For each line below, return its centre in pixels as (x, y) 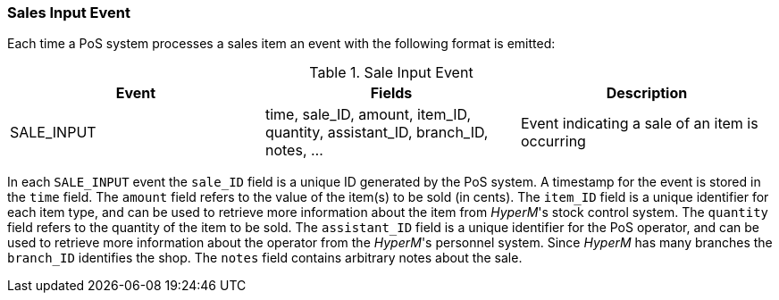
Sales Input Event (69, 12)
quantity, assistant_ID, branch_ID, (377, 133)
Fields (391, 93)
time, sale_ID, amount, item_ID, (368, 115)
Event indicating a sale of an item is (639, 124)
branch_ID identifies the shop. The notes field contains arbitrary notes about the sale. (265, 258)
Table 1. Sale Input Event (391, 73)
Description (647, 93)
